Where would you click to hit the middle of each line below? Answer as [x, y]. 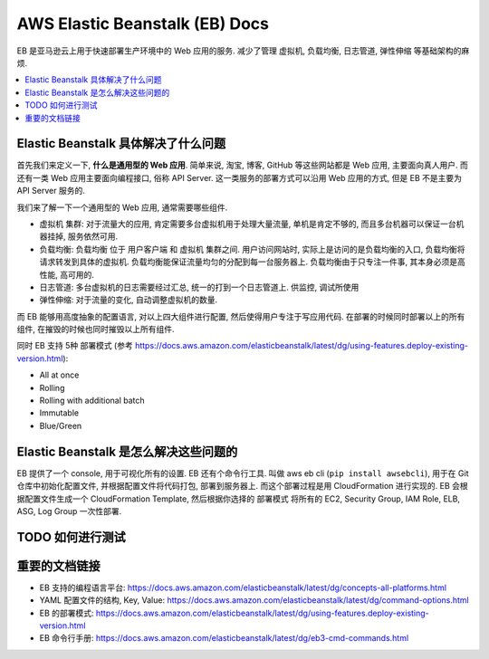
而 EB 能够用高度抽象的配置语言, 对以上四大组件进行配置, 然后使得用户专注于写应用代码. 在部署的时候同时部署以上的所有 [241, 316]
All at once [59, 375]
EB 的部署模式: [67, 613]
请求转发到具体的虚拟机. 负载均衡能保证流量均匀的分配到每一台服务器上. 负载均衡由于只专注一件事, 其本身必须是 [248, 262]
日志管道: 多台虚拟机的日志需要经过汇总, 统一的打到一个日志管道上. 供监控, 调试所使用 [199, 287]
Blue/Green [61, 425]
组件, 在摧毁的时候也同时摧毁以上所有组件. [96, 329]
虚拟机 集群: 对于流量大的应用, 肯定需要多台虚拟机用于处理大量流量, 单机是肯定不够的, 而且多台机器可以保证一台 [248, 224]
